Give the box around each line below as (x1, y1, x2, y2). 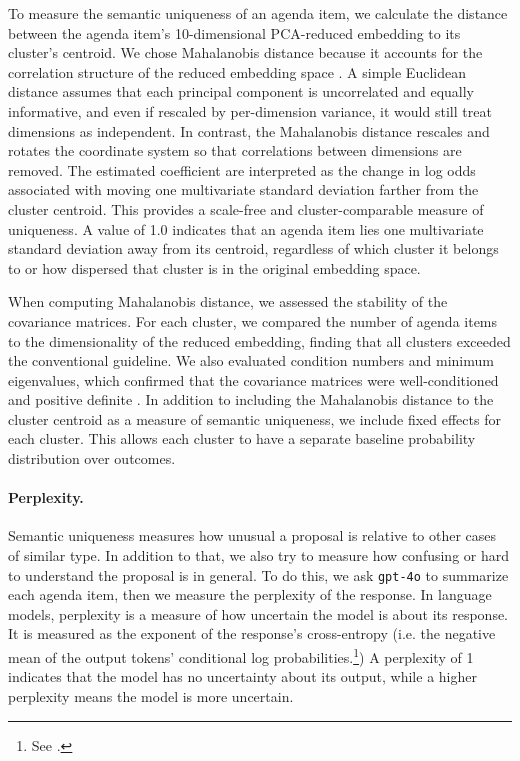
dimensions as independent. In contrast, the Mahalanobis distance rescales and (8, 120, 490, 141)
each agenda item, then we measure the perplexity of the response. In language (8, 584, 492, 605)
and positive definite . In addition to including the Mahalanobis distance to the (8, 389, 494, 410)
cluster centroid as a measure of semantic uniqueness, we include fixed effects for (8, 408, 501, 429)
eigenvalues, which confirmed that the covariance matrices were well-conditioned (8, 369, 499, 390)
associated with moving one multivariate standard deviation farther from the (8, 179, 479, 200)
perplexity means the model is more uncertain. (8, 685, 294, 706)
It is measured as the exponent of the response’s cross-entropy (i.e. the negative (8, 623, 496, 644)
